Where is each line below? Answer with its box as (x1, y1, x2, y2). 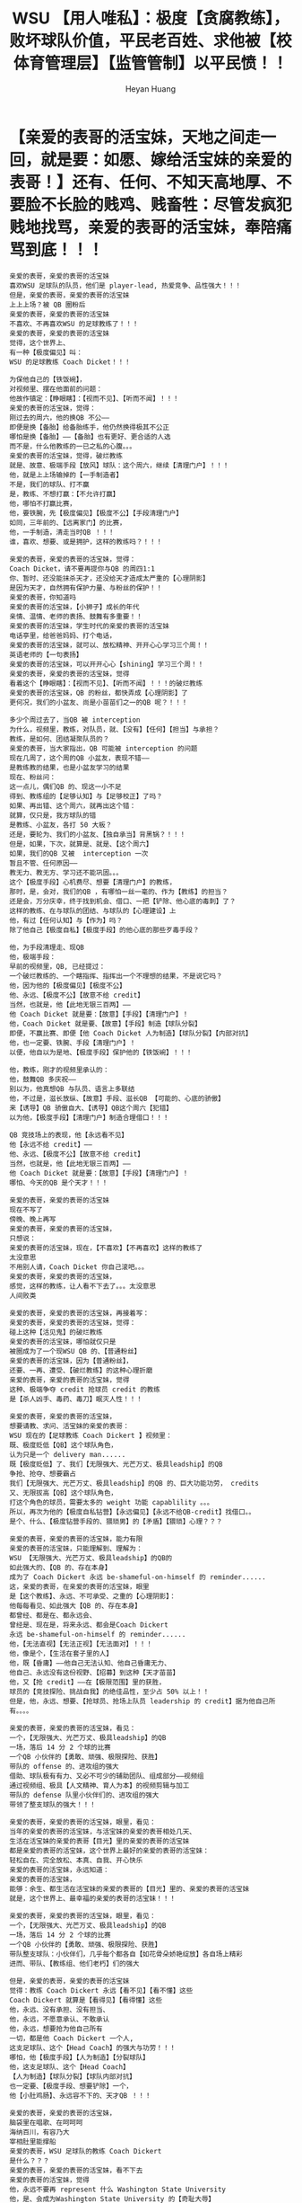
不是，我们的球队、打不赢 (9, 480, 90, 489)
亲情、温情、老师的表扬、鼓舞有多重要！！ (9, 612, 143, 621)
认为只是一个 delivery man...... (9, 1450, 126, 1459)
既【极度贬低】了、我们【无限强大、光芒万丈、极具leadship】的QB (9, 1460, 223, 1469)
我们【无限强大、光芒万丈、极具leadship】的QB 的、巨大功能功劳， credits (9, 1479, 260, 1488)
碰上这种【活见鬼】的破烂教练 (9, 1328, 103, 1337)
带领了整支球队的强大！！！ (9, 1799, 97, 1809)
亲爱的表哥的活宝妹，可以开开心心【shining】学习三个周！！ (9, 660, 204, 669)
